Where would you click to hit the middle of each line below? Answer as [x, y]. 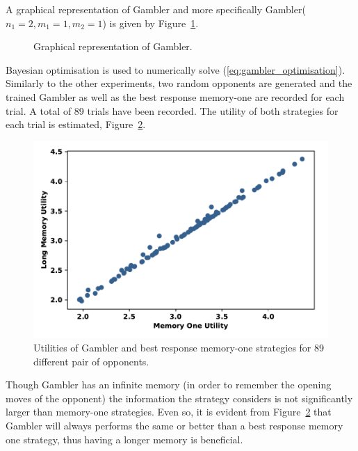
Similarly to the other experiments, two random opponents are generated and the [179, 83]
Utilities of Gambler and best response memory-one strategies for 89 [179, 347]
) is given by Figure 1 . [150, 23]
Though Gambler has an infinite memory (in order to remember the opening [169, 385]
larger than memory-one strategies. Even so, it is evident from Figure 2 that [169, 412]
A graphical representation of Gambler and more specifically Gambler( [156, 9]
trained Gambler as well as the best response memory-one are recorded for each [175, 96]
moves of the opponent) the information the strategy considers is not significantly [179, 398]
